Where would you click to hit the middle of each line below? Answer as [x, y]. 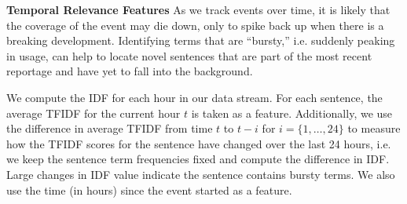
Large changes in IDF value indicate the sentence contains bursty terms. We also [201, 174]
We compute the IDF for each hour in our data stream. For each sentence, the [194, 97]
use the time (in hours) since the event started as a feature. [149, 189]
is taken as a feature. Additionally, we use [292, 113]
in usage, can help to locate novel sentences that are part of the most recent [189, 55]
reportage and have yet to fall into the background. [130, 71]
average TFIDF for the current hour [93, 113]
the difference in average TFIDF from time [110, 128]
